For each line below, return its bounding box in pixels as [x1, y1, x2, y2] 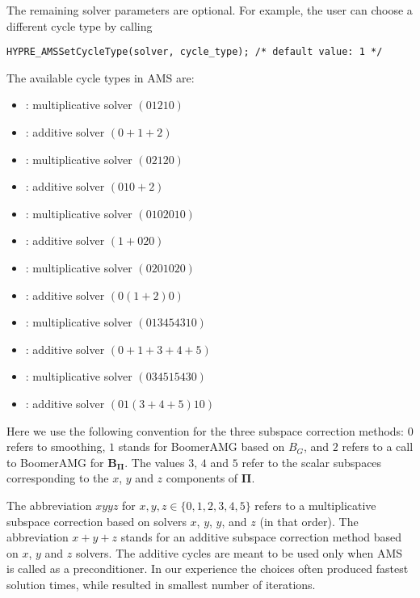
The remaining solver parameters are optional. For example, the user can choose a [6, 2, 413, 18]
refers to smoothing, [6, 438, 106, 455]
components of [166, 470, 238, 486]
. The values [124, 453, 185, 470]
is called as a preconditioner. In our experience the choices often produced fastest [6, 560, 409, 577]
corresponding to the [6, 470, 109, 486]
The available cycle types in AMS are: [6, 69, 195, 86]
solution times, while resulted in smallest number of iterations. [6, 575, 316, 592]
